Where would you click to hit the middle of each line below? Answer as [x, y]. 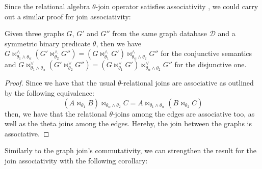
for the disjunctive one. [211, 64]
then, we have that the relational [56, 113]
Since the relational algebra [47, 6]
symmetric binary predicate [48, 43]
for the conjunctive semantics [206, 53]
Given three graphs [34, 33]
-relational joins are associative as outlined [187, 83]
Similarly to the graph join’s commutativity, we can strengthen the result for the [130, 150]
